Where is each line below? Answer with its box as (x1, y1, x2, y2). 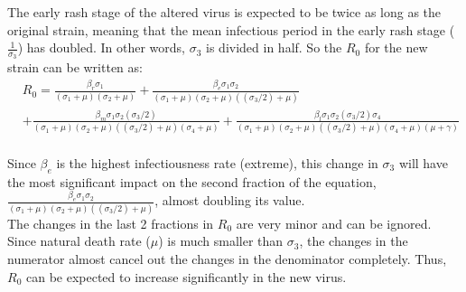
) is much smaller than (158, 231, 284, 250)
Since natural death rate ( (7, 231, 151, 250)
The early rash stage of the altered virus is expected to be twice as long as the (7, 3, 442, 21)
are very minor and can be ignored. (236, 213, 432, 232)
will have (398, 153, 448, 172)
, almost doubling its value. (154, 191, 305, 210)
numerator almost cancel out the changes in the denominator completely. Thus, (7, 250, 447, 268)
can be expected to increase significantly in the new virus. (25, 267, 347, 286)
